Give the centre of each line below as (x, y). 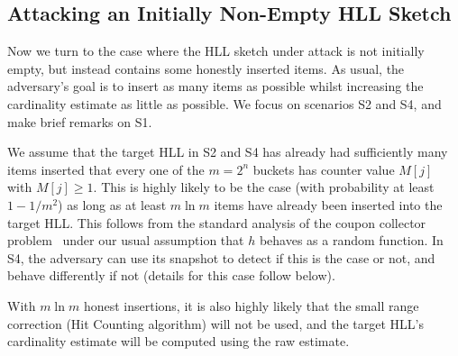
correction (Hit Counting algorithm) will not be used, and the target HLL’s (215, 323)
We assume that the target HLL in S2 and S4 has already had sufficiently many (228, 152)
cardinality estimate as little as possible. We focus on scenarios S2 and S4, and (224, 103)
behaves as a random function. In (351, 240)
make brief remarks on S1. (80, 121)
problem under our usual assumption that (126, 240)
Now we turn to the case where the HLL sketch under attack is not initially (216, 51)
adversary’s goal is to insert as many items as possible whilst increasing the (215, 86)
